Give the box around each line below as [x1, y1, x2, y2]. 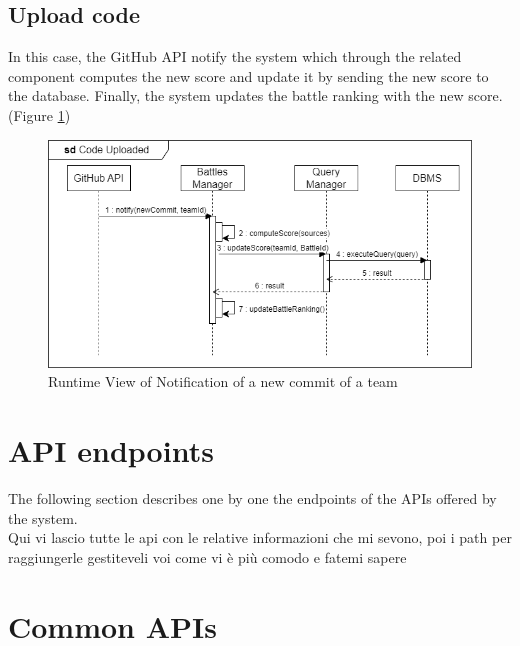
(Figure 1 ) [8, 104, 71, 125]
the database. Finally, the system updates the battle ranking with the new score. [8, 85, 503, 106]
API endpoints [8, 430, 214, 471]
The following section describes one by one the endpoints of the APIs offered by [8, 488, 497, 508]
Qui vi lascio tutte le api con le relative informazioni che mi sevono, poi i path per [8, 527, 512, 548]
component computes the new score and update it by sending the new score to [8, 65, 489, 86]
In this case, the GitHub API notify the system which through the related [8, 46, 462, 67]
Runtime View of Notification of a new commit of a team [48, 371, 398, 392]
